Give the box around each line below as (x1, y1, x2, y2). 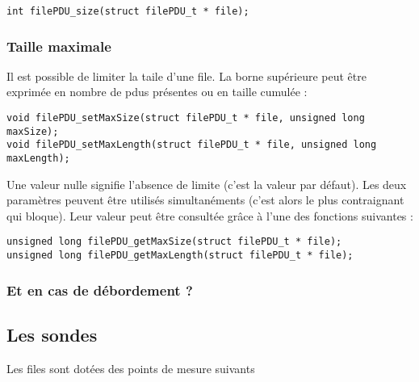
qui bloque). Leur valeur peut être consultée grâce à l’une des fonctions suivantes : (6, 207, 413, 224)
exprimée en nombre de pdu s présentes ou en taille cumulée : (6, 83, 308, 100)
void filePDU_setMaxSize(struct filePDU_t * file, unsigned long (6, 112, 365, 124)
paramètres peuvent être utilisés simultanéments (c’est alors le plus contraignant (6, 191, 404, 208)
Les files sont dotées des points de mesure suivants (6, 359, 255, 376)
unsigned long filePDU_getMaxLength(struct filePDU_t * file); (6, 250, 354, 262)
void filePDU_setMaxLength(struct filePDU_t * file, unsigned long (6, 139, 377, 151)
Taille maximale (6, 36, 111, 56)
